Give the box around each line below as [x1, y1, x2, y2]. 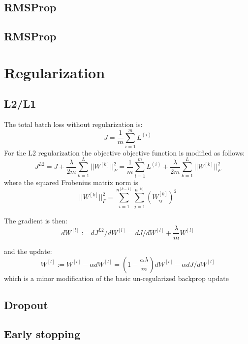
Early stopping [4, 326, 81, 341]
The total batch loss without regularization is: [4, 119, 143, 129]
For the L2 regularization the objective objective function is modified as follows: [4, 147, 245, 157]
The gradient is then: [4, 215, 67, 225]
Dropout [4, 297, 48, 312]
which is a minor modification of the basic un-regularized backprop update [4, 273, 229, 283]
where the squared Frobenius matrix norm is [4, 177, 138, 187]
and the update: [4, 246, 52, 256]
